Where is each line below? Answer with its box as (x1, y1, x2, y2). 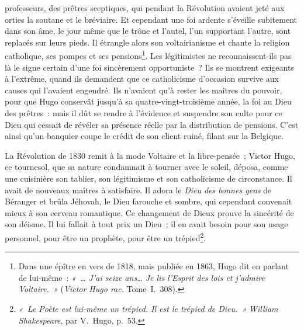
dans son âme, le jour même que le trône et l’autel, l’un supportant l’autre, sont (5, 25, 291, 37)
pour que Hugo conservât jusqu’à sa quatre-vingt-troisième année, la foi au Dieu (5, 95, 292, 107)
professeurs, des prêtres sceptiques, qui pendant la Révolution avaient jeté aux (5, 2, 285, 13)
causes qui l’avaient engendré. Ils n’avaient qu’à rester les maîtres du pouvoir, (5, 84, 282, 96)
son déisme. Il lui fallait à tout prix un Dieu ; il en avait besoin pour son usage (5, 218, 288, 230)
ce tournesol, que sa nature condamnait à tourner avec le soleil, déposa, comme (5, 161, 288, 173)
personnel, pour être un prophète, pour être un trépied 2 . (5, 230, 206, 244)
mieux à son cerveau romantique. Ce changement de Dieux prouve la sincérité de (5, 206, 294, 218)
